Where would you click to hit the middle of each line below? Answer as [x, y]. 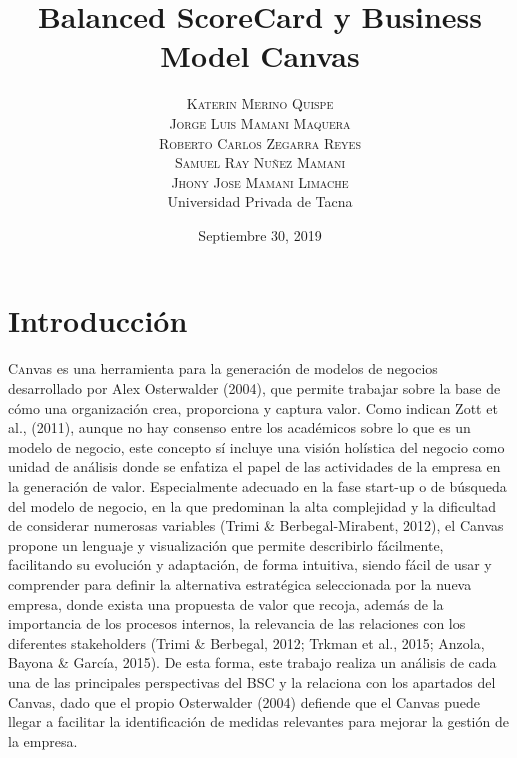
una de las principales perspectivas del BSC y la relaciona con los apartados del [252, 681]
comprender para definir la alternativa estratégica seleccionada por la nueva [240, 583]
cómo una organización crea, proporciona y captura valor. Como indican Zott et [253, 407]
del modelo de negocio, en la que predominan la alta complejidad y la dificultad [252, 505]
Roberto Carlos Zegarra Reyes [260, 142]
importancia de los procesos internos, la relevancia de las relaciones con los [237, 623]
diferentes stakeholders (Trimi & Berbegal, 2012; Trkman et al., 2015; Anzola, [246, 642]
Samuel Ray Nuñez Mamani [259, 162]
